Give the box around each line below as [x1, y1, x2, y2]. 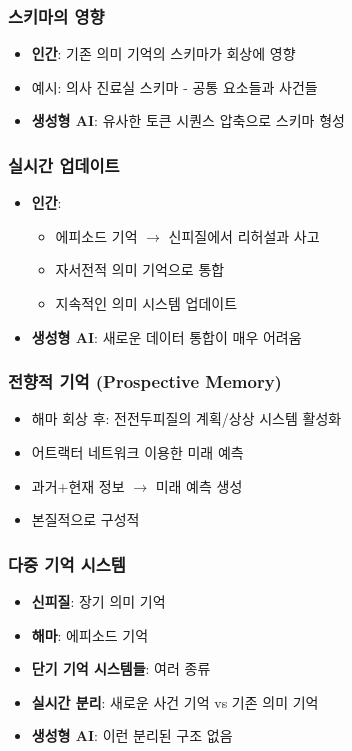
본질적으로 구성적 [31, 509, 140, 530]
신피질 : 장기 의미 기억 [31, 591, 166, 611]
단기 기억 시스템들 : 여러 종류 [31, 658, 211, 679]
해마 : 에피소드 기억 [31, 624, 149, 645]
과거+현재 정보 [31, 475, 125, 496]
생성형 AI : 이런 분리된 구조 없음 [31, 725, 233, 746]
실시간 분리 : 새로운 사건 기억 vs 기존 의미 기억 [31, 691, 319, 712]
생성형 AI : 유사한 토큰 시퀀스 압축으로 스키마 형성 [31, 110, 345, 131]
